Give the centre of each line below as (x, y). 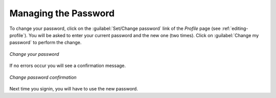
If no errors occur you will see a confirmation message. (68, 66)
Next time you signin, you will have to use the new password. (74, 88)
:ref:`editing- (235, 28)
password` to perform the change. (45, 43)
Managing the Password (62, 13)
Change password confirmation (43, 77)
